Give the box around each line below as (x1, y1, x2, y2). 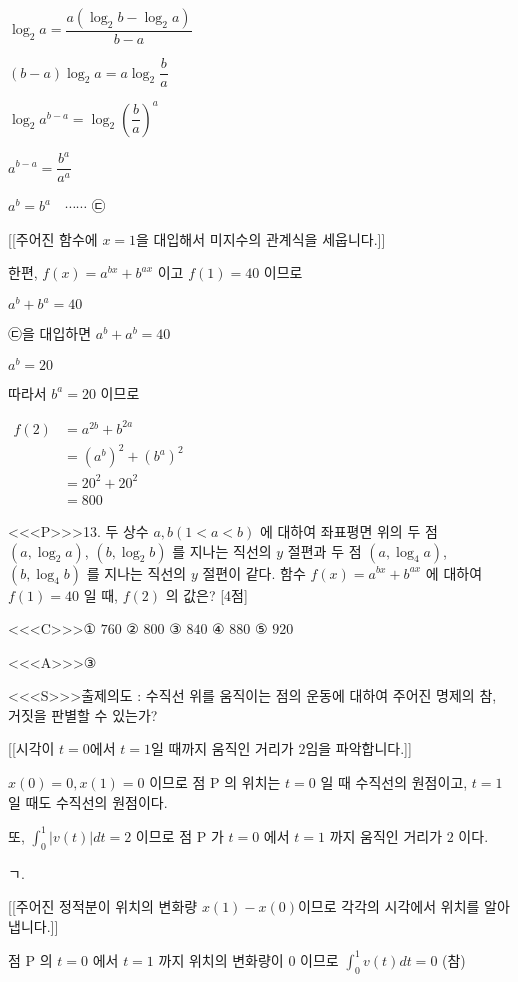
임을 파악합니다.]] (305, 738, 412, 759)
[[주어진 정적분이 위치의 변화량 (8, 896, 198, 917)
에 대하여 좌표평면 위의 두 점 (259, 520, 438, 541)
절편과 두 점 (287, 540, 362, 561)
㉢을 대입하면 (8, 323, 92, 344)
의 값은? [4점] (165, 584, 248, 605)
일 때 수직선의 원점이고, (320, 772, 468, 793)
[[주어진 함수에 (8, 228, 98, 249)
